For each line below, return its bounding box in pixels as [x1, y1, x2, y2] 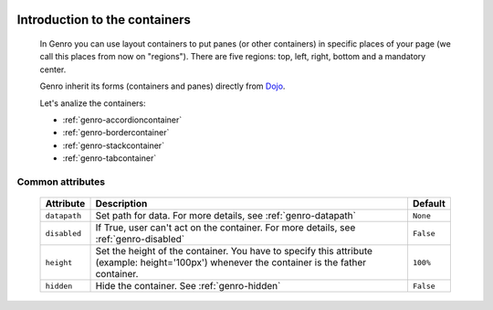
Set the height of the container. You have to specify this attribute [95, 245, 373, 258]
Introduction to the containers [16, 12, 192, 27]
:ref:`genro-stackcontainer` [62, 140, 164, 151]
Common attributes [16, 175, 105, 187]
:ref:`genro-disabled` [95, 233, 185, 246]
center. [39, 64, 67, 75]
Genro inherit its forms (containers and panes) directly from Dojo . [39, 80, 286, 91]
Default [412, 198, 446, 210]
